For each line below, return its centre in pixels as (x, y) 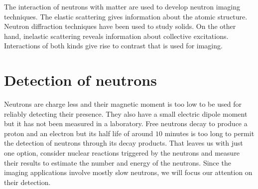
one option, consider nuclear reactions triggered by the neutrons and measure (122, 153)
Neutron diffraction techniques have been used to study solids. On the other (120, 26)
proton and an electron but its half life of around (79, 133)
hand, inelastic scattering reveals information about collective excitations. (116, 36)
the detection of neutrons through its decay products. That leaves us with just (124, 143)
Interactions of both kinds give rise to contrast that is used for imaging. (113, 46)
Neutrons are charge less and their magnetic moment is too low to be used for (123, 104)
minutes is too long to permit (209, 133)
